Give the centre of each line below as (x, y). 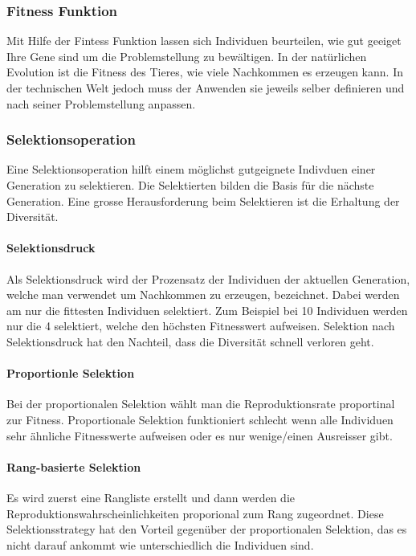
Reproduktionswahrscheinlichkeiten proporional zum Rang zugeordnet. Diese (195, 513)
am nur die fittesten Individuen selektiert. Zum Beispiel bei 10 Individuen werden (207, 310)
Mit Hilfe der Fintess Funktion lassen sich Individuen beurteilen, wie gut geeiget (204, 41)
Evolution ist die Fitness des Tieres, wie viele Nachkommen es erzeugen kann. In (205, 72)
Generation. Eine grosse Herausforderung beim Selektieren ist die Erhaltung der (203, 200)
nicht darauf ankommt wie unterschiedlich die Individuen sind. (160, 544)
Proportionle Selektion (71, 373)
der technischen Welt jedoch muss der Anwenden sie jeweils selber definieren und (206, 88)
